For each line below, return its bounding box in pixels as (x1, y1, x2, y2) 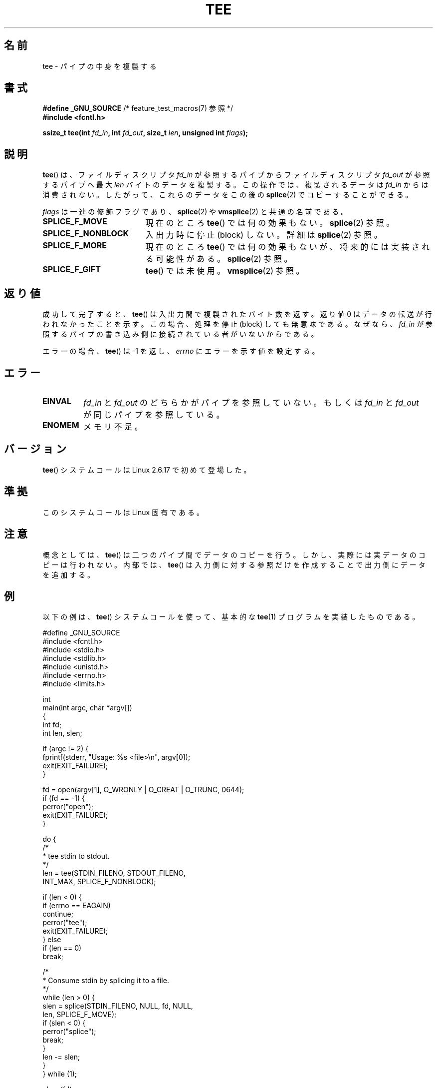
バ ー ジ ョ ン (4, 443, 66, 456)
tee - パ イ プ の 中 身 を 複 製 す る (42, 61, 157, 70)
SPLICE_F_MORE (42, 240, 107, 251)
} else (42, 935, 61, 944)
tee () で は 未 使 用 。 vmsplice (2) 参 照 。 (145, 266, 304, 276)
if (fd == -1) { (42, 794, 85, 803)
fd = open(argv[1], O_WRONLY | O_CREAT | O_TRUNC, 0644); (42, 785, 244, 794)
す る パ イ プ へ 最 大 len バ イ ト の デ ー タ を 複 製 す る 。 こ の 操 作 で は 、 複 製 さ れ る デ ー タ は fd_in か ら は (42, 180, 429, 189)
